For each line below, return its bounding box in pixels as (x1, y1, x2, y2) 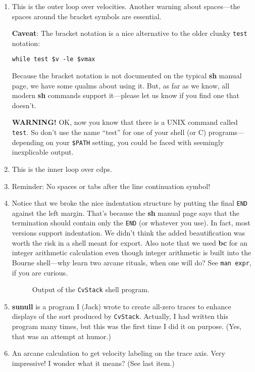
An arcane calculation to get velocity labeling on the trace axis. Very (12, 348, 225, 358)
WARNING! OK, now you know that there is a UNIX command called (12, 117, 238, 127)
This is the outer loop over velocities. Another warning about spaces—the (12, 1, 240, 11)
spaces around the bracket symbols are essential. (12, 11, 162, 21)
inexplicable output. (12, 147, 74, 157)
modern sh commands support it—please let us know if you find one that (12, 90, 239, 101)
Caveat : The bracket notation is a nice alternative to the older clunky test (12, 28, 247, 38)
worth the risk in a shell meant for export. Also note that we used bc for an (12, 237, 248, 248)
